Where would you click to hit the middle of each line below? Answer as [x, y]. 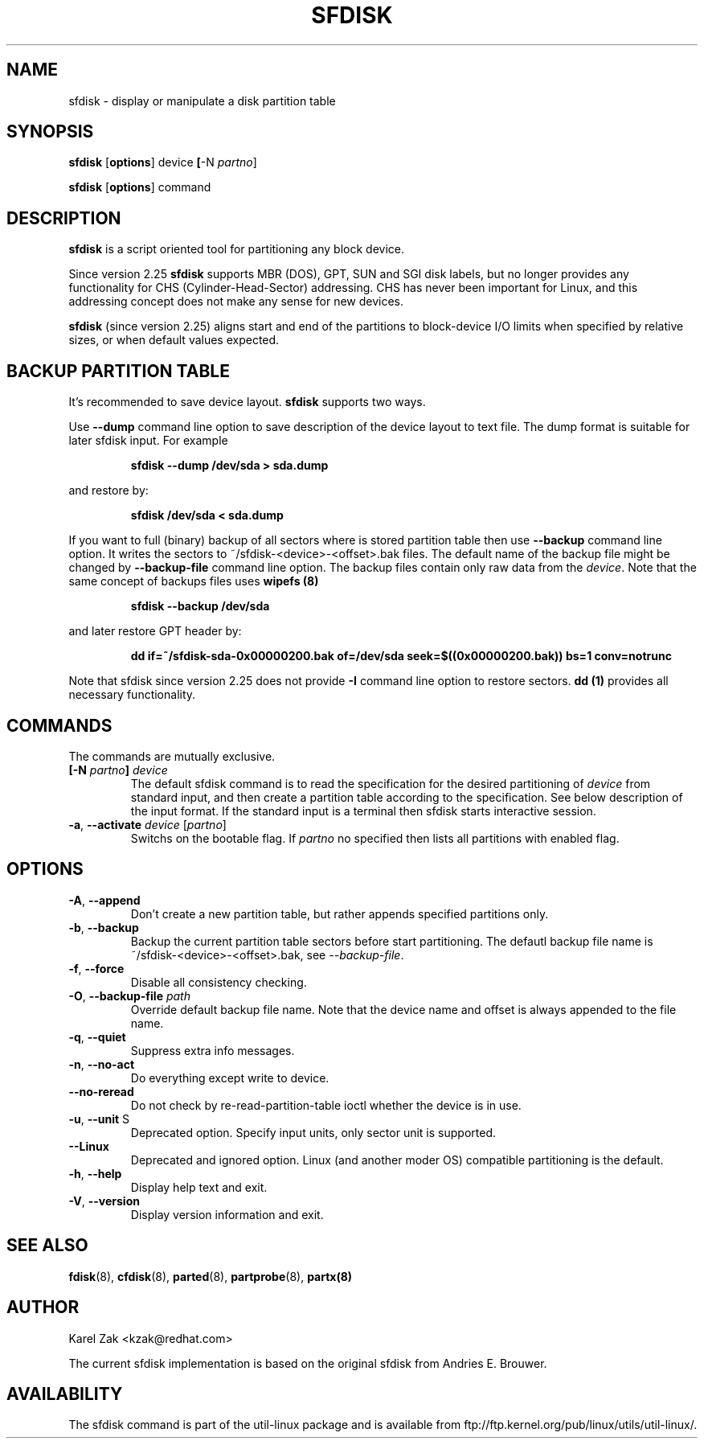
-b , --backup [104, 927]
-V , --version [104, 1201]
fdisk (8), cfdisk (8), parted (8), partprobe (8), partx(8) [211, 1276]
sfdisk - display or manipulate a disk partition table [202, 101]
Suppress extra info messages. [213, 1050]
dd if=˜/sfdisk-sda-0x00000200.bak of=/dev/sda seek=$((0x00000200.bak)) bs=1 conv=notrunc [401, 656]
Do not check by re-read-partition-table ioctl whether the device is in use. [326, 1105]
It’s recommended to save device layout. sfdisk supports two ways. [247, 402]
